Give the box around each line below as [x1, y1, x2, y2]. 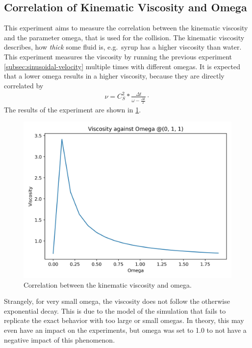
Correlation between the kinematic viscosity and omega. [24, 279, 192, 290]
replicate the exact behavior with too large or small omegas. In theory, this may [4, 315, 244, 325]
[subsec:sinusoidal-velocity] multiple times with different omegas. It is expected [4, 61, 240, 71]
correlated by [4, 80, 44, 90]
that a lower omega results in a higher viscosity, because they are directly [4, 71, 225, 81]
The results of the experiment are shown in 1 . [4, 105, 141, 115]
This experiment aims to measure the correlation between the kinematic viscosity [4, 23, 248, 33]
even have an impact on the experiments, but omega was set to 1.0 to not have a [4, 325, 247, 335]
